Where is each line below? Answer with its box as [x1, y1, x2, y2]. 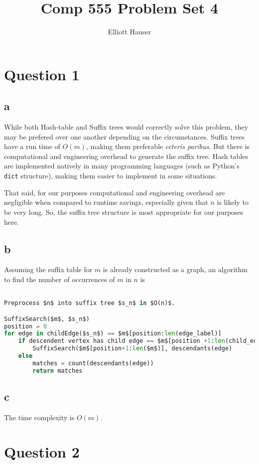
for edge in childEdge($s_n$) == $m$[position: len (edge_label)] [4, 330, 222, 337]
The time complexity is [4, 412, 75, 422]
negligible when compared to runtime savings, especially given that [4, 197, 208, 207]
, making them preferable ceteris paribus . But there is [86, 141, 250, 152]
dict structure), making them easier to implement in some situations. [4, 170, 217, 181]
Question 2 [4, 441, 80, 462]
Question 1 [4, 64, 80, 84]
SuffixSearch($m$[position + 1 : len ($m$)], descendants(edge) [32, 345, 233, 352]
